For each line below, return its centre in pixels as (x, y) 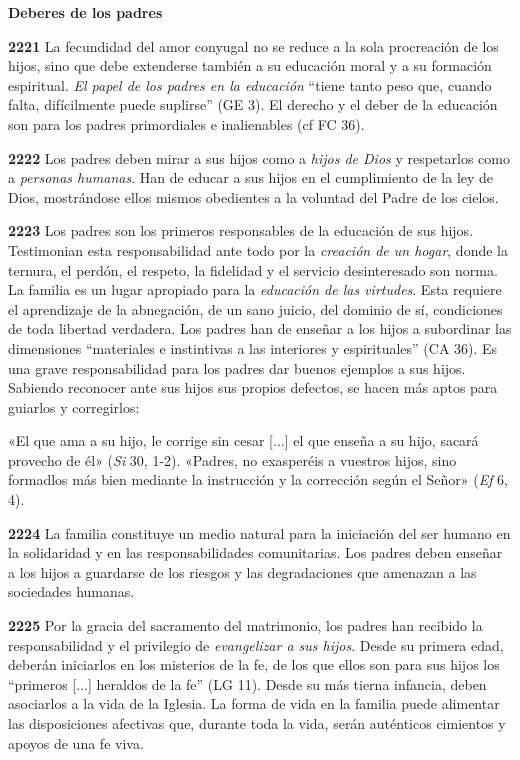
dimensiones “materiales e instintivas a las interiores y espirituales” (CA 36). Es (253, 347)
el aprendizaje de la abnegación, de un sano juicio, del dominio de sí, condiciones (255, 308)
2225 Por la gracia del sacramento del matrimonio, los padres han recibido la (245, 625)
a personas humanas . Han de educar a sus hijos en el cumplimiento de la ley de (251, 177)
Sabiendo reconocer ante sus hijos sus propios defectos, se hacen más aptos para (253, 387)
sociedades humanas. (71, 591)
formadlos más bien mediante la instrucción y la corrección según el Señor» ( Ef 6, (258, 479)
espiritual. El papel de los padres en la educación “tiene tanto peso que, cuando (250, 84)
